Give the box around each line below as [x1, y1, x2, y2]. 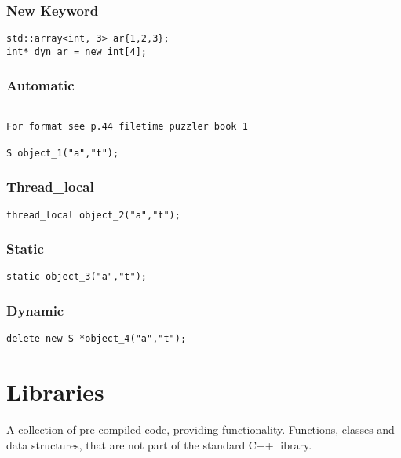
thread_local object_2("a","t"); [6, 209, 180, 221]
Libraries [6, 376, 104, 408]
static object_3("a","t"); [6, 271, 147, 283]
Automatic [6, 75, 75, 95]
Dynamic [6, 301, 64, 321]
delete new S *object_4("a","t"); [6, 333, 187, 345]
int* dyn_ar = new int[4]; [6, 46, 147, 57]
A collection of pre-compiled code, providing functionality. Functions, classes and [6, 421, 395, 438]
